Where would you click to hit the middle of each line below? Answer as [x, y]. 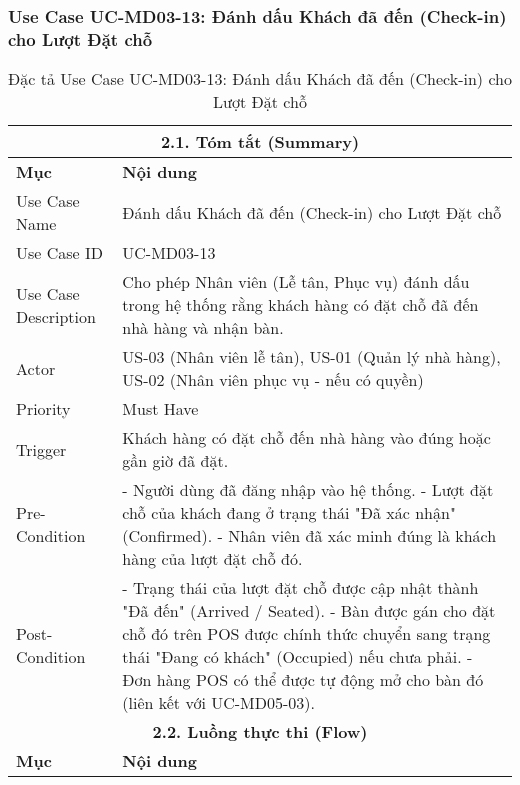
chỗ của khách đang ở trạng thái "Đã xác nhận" [289, 513]
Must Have [160, 409]
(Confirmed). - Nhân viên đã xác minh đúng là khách [309, 536]
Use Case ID [60, 253]
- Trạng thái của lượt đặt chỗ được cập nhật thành [300, 588]
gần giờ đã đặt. [175, 461]
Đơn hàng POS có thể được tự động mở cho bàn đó [303, 680]
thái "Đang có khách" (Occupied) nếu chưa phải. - [297, 657]
